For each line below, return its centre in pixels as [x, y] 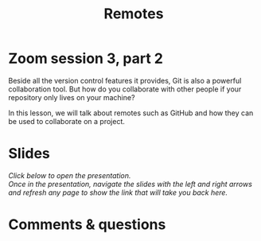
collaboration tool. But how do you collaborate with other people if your [125, 89]
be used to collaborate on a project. [67, 121]
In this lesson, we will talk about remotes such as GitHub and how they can [131, 113]
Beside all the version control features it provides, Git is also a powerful [125, 80]
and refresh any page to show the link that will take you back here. [118, 192]
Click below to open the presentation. [70, 175]
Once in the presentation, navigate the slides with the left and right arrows [130, 184]
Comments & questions [87, 225]
